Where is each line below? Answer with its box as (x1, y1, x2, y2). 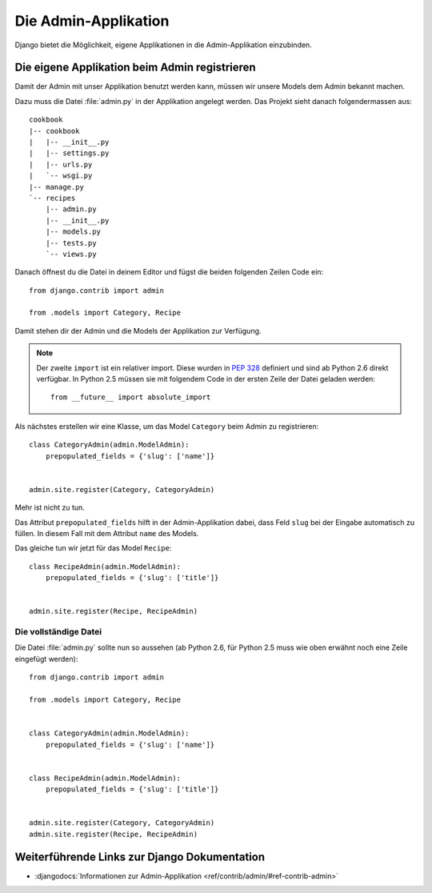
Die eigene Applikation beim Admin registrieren (14, 61, 256, 74)
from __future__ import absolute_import (50, 393, 211, 402)
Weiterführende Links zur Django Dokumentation (14, 850, 266, 863)
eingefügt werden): (14, 654, 78, 663)
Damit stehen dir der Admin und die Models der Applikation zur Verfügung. (14, 326, 262, 335)
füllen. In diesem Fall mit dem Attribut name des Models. (14, 528, 199, 538)
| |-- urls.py (29, 160, 93, 169)
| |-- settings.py (29, 149, 110, 158)
